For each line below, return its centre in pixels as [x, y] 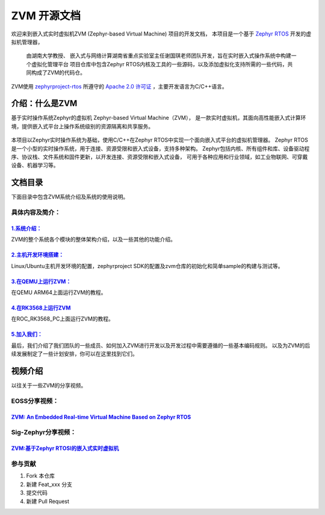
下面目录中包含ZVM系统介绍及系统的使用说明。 [70, 197]
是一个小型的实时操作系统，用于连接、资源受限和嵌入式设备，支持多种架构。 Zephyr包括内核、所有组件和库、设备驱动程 [160, 148]
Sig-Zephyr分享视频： [44, 432]
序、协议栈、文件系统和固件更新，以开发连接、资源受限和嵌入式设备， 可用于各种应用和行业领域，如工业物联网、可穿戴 [159, 157]
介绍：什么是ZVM [44, 103]
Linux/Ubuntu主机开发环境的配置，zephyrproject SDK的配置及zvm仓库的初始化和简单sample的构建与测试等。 [147, 266]
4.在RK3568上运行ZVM [41, 308]
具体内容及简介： [36, 213]
